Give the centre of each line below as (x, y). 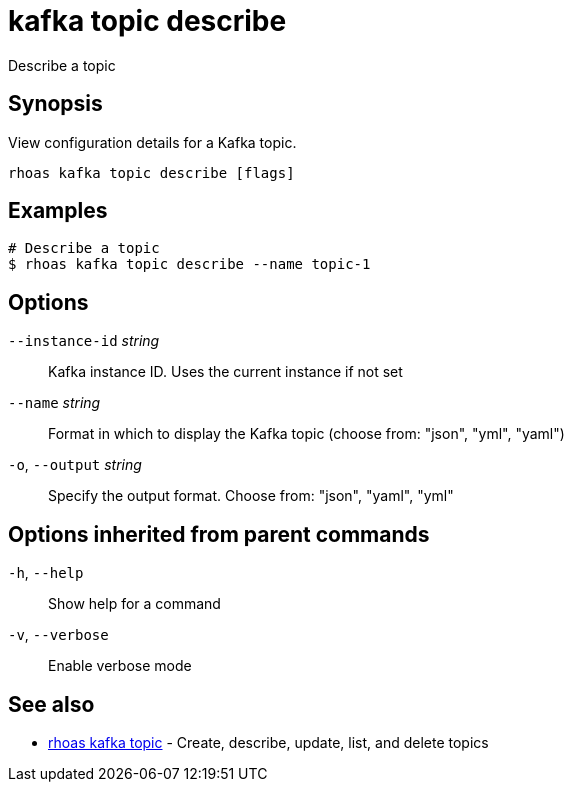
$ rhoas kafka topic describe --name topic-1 (189, 264)
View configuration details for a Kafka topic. (152, 142)
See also (51, 704)
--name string (54, 403)
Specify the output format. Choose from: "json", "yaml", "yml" (251, 496)
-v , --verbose (58, 635)
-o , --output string (75, 465)
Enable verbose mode (120, 666)
